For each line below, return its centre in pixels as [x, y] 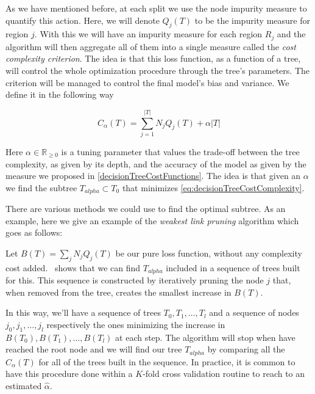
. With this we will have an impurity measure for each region [148, 34]
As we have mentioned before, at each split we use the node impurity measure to [156, 8]
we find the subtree [41, 187]
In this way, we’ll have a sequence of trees [83, 312]
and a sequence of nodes [254, 312]
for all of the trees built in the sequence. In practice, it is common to [167, 361]
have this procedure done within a [69, 374]
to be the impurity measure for [252, 20]
